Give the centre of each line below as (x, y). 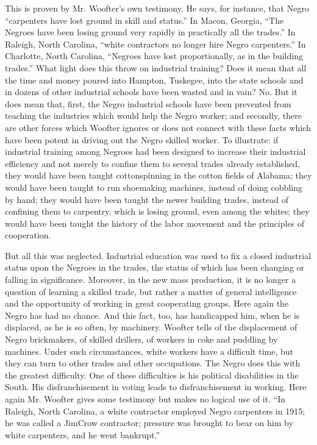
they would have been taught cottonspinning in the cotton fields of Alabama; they (158, 175)
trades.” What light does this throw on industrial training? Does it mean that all (156, 67)
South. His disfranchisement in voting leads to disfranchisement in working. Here (156, 387)
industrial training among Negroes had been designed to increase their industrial (155, 151)
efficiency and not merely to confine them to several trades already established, (152, 163)
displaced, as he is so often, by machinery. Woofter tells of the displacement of (151, 327)
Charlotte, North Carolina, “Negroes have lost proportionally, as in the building (154, 56)
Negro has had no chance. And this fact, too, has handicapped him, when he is (152, 315)
